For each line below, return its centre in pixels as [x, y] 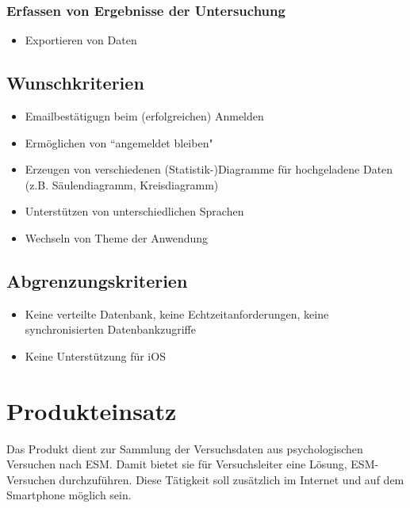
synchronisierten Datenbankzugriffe [110, 329]
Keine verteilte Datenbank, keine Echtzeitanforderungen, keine [177, 313]
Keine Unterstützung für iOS [95, 355]
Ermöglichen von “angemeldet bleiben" [119, 142]
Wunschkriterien [75, 83]
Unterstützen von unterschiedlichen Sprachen [134, 211]
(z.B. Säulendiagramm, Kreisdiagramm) [122, 184]
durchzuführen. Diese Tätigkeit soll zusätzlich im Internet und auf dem [232, 479]
